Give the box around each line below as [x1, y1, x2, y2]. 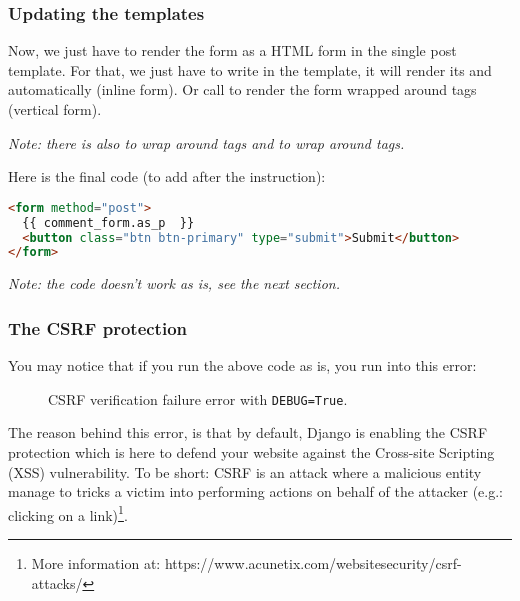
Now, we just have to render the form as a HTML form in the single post [8, 40, 457, 61]
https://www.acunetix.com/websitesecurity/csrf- [164, 552, 462, 573]
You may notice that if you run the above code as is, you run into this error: [8, 355, 477, 376]
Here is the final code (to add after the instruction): [8, 166, 326, 187]
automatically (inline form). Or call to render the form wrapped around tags [8, 79, 477, 100]
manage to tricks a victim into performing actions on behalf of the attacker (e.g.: [8, 481, 503, 502]
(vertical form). [8, 99, 102, 119]
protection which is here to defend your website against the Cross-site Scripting [8, 441, 495, 462]
